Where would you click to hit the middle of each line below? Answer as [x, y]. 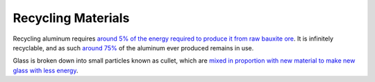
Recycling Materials [71, 18]
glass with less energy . [45, 70]
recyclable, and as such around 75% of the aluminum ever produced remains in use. [133, 48]
